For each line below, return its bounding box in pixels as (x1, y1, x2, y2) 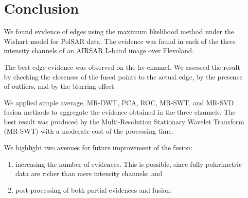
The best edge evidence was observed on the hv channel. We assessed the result (4, 61, 240, 72)
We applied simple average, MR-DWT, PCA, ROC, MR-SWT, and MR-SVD (4, 97, 234, 107)
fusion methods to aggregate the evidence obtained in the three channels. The (4, 107, 236, 117)
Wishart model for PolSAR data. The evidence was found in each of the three (4, 36, 236, 46)
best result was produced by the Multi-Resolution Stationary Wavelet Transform (4, 116, 244, 126)
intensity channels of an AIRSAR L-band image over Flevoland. (4, 45, 194, 56)
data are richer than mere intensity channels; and (15, 168, 162, 178)
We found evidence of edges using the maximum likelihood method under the (4, 26, 234, 37)
